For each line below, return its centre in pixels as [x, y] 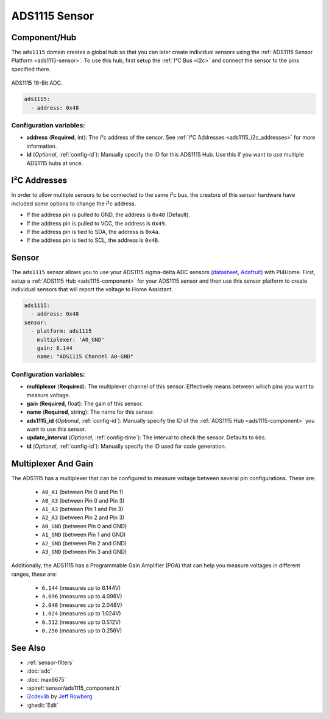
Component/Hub [44, 37]
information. [42, 146]
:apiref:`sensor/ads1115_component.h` [74, 688]
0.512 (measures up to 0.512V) [81, 622]
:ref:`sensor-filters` [50, 662]
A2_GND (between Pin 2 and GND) [84, 543]
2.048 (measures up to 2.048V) [82, 605]
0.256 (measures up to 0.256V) [82, 631]
